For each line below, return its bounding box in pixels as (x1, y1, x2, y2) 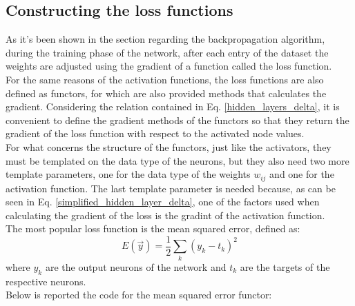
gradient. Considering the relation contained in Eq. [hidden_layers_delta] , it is (6, 99, 340, 114)
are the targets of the (240, 259, 330, 274)
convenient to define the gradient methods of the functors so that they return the (6, 112, 349, 127)
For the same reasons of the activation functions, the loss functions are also (6, 72, 324, 86)
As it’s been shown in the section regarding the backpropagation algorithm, (6, 32, 325, 46)
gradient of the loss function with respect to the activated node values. (6, 126, 305, 141)
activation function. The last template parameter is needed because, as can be (6, 181, 336, 195)
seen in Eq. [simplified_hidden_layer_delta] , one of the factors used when (6, 194, 320, 209)
